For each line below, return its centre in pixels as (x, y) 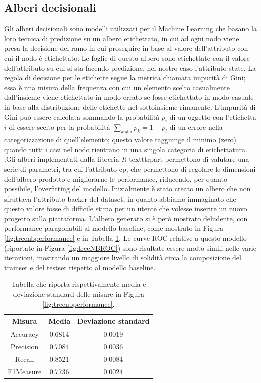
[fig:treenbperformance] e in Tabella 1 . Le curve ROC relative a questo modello (125, 238)
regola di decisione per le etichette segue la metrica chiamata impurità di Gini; (125, 77)
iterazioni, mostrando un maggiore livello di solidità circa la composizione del (123, 257)
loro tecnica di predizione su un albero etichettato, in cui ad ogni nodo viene (122, 38)
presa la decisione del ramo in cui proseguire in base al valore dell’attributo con (126, 48)
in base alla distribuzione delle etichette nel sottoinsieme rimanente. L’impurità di (130, 107)
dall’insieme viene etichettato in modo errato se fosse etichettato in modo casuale (129, 97)
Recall (24, 359)
